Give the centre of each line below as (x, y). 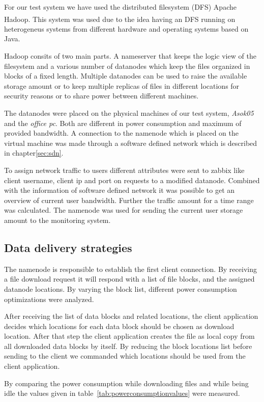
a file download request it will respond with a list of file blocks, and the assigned (129, 279)
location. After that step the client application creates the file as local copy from (129, 336)
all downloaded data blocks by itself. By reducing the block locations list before (128, 346)
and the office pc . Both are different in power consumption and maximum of (123, 123)
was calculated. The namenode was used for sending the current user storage (124, 210)
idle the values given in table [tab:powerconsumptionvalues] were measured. (122, 393)
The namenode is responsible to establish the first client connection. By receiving (130, 269)
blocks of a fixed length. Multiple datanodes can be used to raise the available (126, 76)
